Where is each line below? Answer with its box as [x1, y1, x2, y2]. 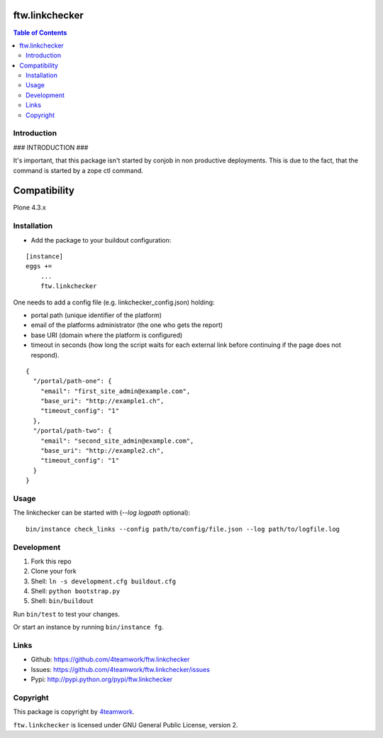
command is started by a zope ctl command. [13, 166, 143, 175]
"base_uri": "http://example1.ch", [40, 397, 165, 405]
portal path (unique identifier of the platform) [30, 311, 162, 319]
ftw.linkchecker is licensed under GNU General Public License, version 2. [13, 720, 238, 729]
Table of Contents [13, 28, 67, 37]
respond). [30, 351, 60, 359]
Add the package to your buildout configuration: [30, 236, 172, 244]
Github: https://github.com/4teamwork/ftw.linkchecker [30, 655, 190, 663]
